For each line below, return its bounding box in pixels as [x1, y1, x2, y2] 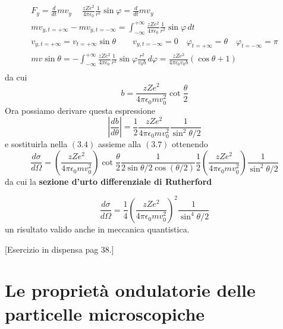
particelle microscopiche [5, 301, 205, 325]
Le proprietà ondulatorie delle [5, 278, 256, 302]
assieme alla [98, 138, 141, 150]
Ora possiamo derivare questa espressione [5, 104, 155, 116]
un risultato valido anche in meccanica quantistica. [5, 222, 190, 235]
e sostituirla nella [5, 138, 68, 150]
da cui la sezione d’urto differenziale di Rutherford [5, 175, 212, 187]
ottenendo [172, 138, 208, 150]
